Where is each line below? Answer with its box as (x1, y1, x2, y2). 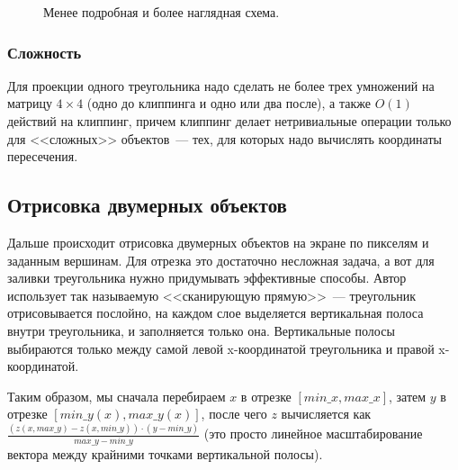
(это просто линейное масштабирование (203, 424, 423, 443)
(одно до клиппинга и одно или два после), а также (86, 94, 371, 113)
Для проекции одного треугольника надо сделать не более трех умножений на (7, 76, 435, 95)
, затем (389, 386, 427, 405)
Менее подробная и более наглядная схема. (43, 3, 280, 21)
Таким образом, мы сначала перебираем (7, 386, 226, 405)
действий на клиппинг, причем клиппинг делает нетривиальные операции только (7, 112, 452, 130)
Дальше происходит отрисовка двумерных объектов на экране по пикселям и (7, 232, 429, 251)
